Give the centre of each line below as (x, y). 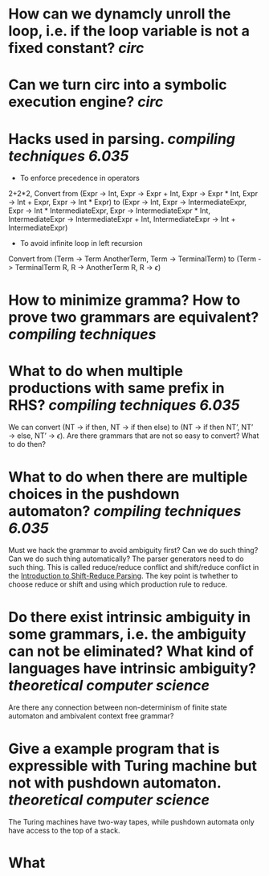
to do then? (27, 444)
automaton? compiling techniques (125, 511)
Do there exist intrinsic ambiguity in (130, 617)
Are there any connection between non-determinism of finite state (118, 707)
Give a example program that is (114, 749)
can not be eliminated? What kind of (131, 651)
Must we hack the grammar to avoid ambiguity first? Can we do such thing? (133, 551)
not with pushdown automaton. (115, 782)
